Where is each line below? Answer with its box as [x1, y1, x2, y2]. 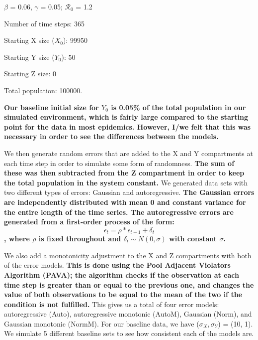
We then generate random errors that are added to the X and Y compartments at [4, 148, 253, 158]
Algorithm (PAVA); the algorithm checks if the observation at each [4, 269, 239, 280]
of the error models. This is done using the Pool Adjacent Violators [4, 260, 231, 270]
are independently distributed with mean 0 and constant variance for [4, 196, 246, 207]
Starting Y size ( [4, 51, 55, 62]
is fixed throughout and [38, 233, 121, 244]
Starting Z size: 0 [4, 68, 57, 79]
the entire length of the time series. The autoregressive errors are [4, 206, 234, 217]
